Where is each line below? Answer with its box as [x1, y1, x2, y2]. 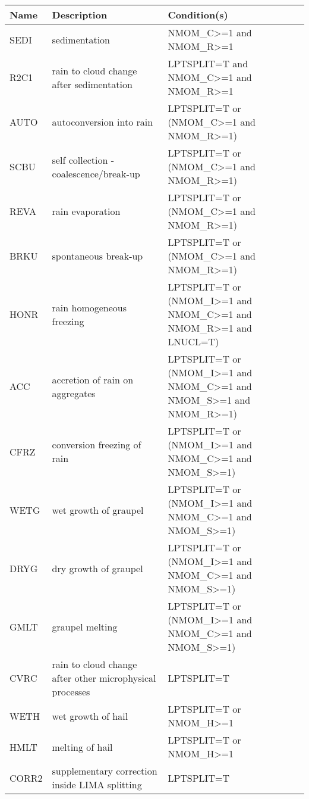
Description [52, 8, 108, 21]
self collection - [52, 152, 115, 167]
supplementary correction [52, 764, 157, 778]
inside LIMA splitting [52, 778, 142, 791]
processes [52, 685, 90, 698]
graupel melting [52, 619, 118, 633]
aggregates [52, 386, 96, 400]
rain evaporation [52, 204, 121, 218]
